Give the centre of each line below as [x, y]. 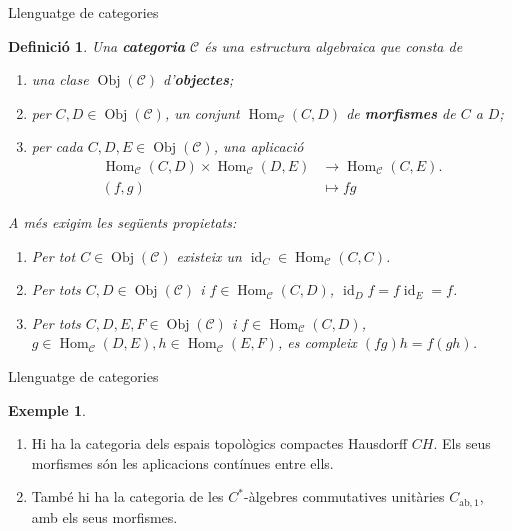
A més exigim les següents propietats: [122, 222]
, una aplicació [258, 146]
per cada [57, 146]
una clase [60, 79]
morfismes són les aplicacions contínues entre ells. [182, 462]
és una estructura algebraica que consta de [333, 45]
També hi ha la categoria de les [127, 496]
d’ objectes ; [198, 79]
